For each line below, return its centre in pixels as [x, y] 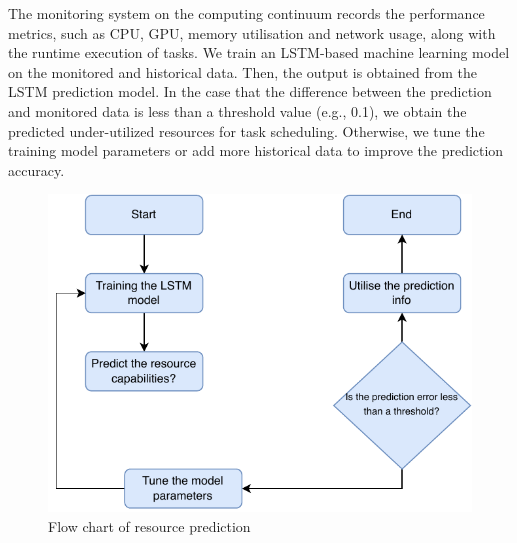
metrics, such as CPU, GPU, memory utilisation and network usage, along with [252, 32]
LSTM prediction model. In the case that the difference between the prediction [250, 91]
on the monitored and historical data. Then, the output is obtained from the [242, 71]
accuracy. [36, 169]
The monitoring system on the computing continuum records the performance [246, 13]
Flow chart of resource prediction [149, 525]
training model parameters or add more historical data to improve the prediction [256, 150]
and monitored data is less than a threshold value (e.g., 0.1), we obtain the [237, 110]
